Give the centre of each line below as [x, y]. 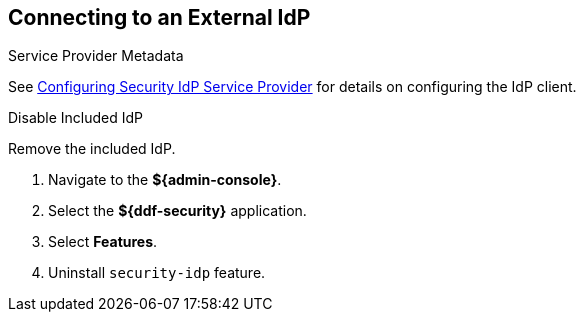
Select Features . [103, 242]
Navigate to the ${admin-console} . [165, 180]
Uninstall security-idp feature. [157, 273]
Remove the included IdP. [92, 149]
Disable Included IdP [76, 118]
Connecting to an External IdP [159, 17]
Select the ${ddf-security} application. [177, 211]
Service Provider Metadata [96, 56]
